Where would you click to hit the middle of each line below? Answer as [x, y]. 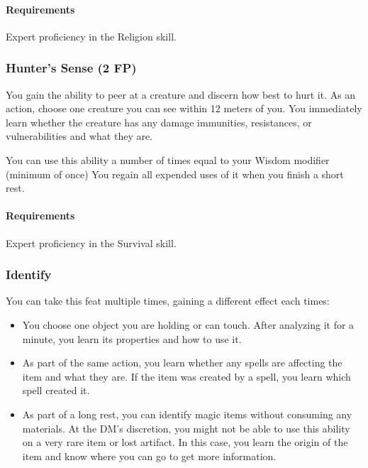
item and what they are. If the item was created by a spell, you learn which [186, 376]
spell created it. [56, 390]
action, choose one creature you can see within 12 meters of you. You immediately [184, 108]
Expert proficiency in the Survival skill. [91, 243]
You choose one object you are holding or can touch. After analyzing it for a [188, 324]
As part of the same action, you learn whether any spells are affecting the [182, 363]
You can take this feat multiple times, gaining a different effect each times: [168, 301]
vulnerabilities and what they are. [79, 136]
